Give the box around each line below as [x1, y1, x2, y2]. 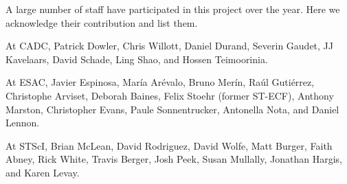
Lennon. [5, 115, 40, 130]
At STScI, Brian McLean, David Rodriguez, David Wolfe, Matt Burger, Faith [5, 138, 333, 152]
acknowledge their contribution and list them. [5, 15, 198, 30]
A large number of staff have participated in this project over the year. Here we [5, 2, 340, 16]
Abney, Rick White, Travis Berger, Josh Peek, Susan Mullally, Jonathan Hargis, [5, 152, 342, 166]
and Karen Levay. [5, 165, 80, 179]
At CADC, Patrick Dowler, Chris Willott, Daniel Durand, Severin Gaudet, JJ [5, 38, 333, 53]
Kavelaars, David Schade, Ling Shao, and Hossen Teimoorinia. [5, 51, 268, 66]
